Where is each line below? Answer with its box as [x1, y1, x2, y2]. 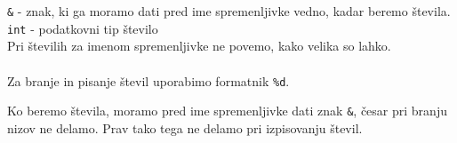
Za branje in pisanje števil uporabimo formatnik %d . [7, 71, 290, 90]
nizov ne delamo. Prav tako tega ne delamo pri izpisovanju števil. [7, 118, 363, 137]
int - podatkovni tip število [7, 19, 158, 37]
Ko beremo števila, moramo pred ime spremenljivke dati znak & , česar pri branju [7, 101, 447, 120]
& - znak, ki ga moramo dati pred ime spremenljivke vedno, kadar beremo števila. [7, 2, 451, 20]
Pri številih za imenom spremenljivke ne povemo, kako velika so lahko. [7, 36, 391, 55]
